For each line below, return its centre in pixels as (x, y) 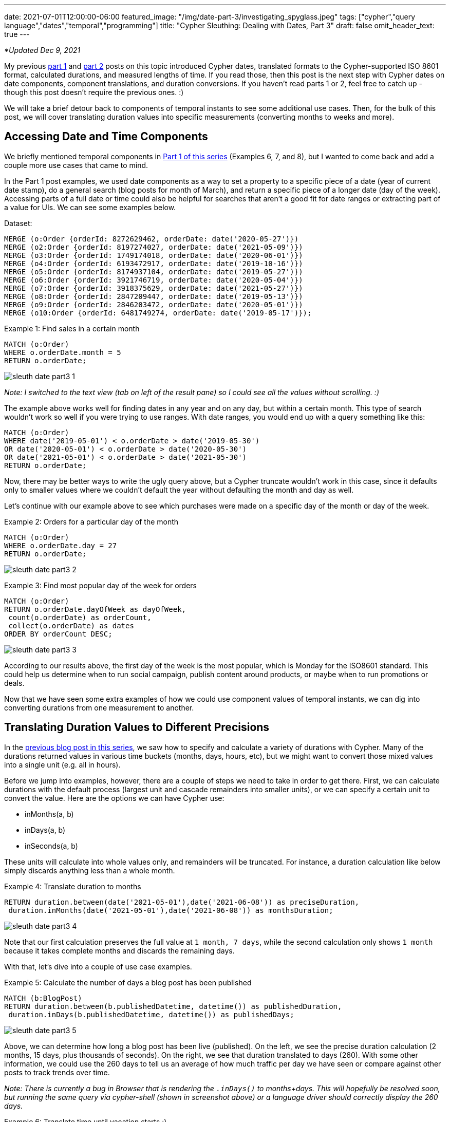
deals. (14, 683)
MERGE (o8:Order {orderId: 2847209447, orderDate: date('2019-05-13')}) (154, 296)
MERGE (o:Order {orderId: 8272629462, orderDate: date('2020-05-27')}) (152, 239)
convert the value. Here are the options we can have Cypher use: (114, 798)
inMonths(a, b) (49, 814)
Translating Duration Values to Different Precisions (137, 727)
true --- (17, 34)
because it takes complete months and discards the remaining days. (119, 950)
